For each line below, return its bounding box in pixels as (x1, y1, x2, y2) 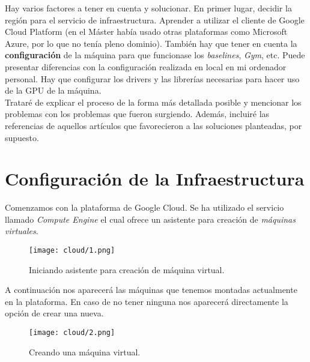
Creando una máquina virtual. (29, 345, 141, 358)
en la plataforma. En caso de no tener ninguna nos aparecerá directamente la (5, 295, 288, 307)
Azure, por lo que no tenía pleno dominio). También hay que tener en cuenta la (5, 37, 297, 49)
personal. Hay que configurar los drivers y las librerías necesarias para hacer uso (5, 72, 300, 85)
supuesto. (5, 131, 39, 143)
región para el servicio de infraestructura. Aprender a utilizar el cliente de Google (5, 13, 305, 26)
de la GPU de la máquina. (5, 84, 102, 97)
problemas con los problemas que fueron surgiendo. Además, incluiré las (5, 107, 270, 120)
